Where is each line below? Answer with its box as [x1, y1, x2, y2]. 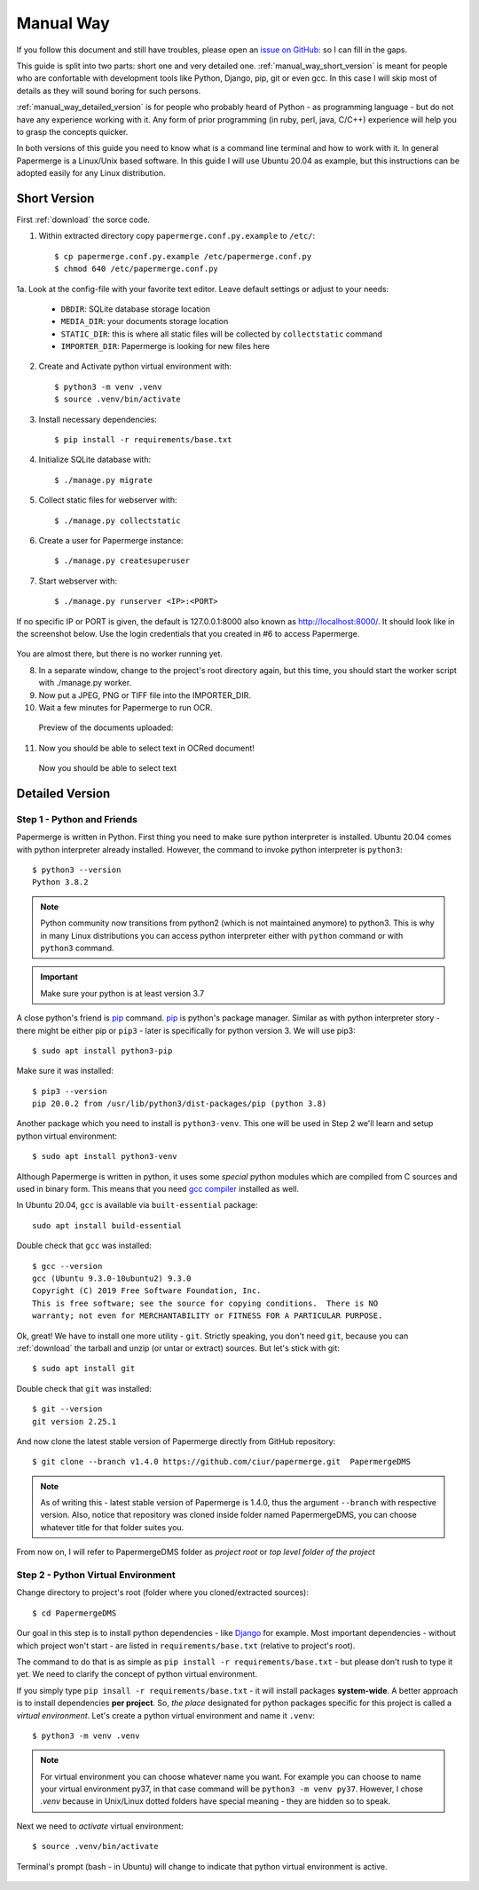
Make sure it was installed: [16, 1066, 114, 1076]
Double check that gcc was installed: [16, 1240, 153, 1251]
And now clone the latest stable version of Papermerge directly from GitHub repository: [16, 1435, 336, 1447]
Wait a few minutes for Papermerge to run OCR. [38, 702, 213, 712]
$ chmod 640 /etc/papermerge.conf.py [54, 264, 219, 274]
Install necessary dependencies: [38, 414, 157, 425]
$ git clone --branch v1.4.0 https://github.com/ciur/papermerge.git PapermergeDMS [32, 1457, 412, 1467]
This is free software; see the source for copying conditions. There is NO [32, 1298, 379, 1308]
